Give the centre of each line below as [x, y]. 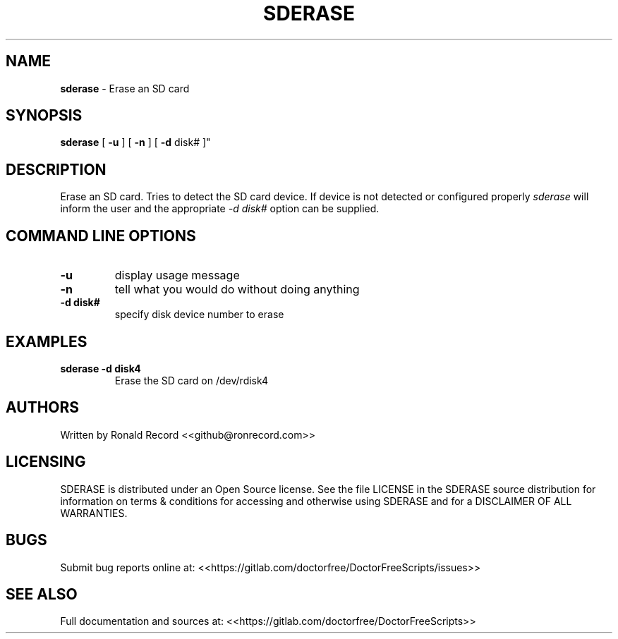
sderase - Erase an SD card [125, 88]
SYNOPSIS [44, 116]
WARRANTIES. [94, 513]
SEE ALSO [42, 594]
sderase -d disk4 [101, 368]
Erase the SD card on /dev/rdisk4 [192, 380]
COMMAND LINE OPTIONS [101, 236]
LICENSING [46, 462]
